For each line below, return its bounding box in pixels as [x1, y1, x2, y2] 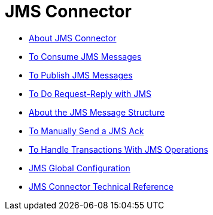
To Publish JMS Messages [29, 69, 133, 80]
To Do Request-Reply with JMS [29, 88, 151, 99]
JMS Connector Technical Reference [29, 181, 174, 192]
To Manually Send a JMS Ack [29, 125, 144, 136]
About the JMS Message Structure [29, 107, 165, 117]
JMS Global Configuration [29, 162, 130, 173]
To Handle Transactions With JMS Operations [29, 144, 208, 155]
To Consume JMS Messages [29, 51, 142, 62]
